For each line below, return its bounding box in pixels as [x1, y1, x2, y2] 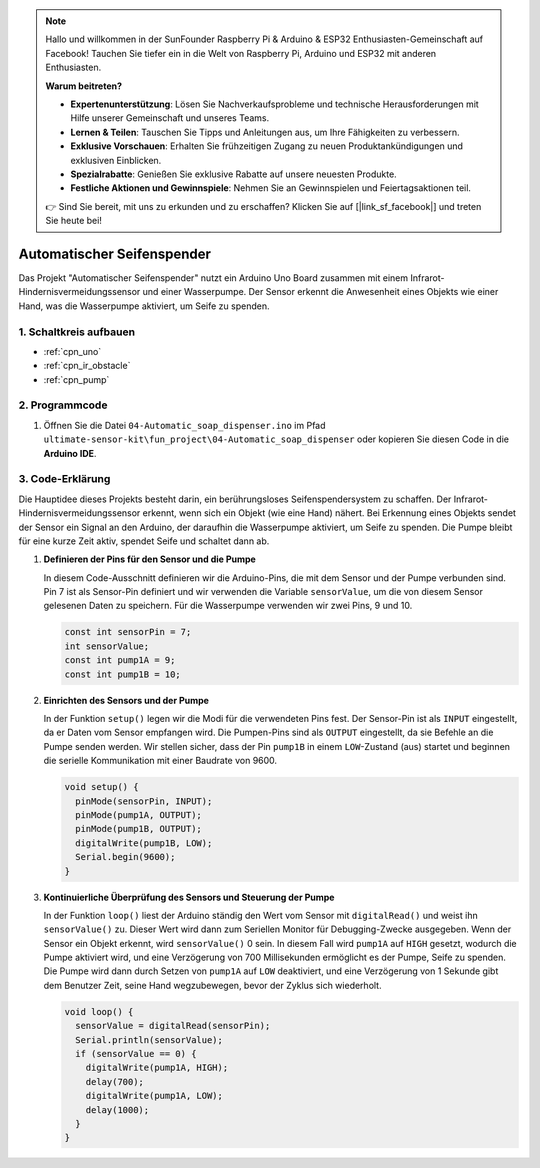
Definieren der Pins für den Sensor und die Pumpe [43, 553, 257, 565]
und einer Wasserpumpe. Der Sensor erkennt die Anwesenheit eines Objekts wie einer [142, 286, 499, 298]
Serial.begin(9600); [75, 851, 176, 863]
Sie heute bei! [45, 215, 102, 227]
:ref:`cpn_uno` [43, 345, 102, 357]
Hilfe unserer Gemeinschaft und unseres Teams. [70, 112, 270, 124]
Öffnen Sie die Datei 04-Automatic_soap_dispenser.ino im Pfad [43, 419, 326, 431]
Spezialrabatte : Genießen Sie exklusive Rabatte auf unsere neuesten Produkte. [70, 168, 397, 180]
